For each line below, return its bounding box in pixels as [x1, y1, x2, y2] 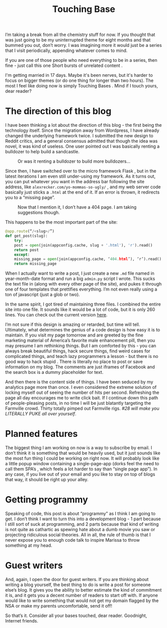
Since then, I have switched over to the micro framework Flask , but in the [5, 168, 157, 174]
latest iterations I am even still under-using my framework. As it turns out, [5, 173, 156, 179]
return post [14, 247, 39, 253]
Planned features [5, 428, 78, 440]
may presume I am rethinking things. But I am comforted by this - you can [5, 343, 157, 349]
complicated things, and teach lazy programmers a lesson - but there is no [5, 353, 159, 359]
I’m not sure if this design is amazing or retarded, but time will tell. [5, 321, 141, 327]
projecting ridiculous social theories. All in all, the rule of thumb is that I [5, 532, 151, 538]
